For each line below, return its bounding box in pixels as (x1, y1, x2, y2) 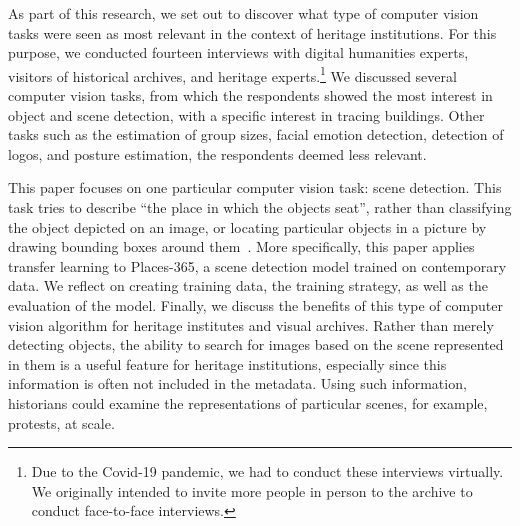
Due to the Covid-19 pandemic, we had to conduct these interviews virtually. (31, 461, 504, 482)
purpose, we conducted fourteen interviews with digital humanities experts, (8, 42, 469, 63)
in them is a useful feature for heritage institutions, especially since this (8, 353, 447, 374)
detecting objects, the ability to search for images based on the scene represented (8, 334, 504, 355)
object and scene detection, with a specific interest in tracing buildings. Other (8, 104, 485, 125)
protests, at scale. (8, 412, 115, 433)
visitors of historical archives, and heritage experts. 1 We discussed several (8, 62, 457, 86)
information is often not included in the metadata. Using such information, (8, 373, 467, 394)
